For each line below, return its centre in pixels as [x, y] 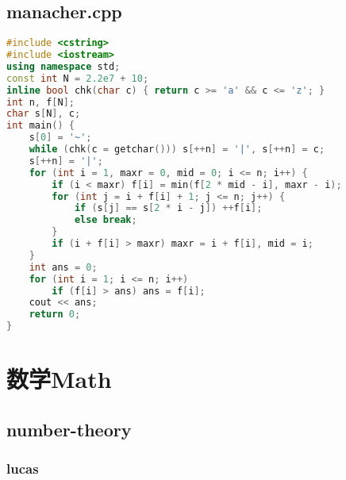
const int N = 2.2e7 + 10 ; [78, 78]
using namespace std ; [63, 66]
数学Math [59, 379]
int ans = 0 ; [63, 267]
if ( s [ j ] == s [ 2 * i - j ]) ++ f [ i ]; [168, 208]
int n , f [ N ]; [40, 102]
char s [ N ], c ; [44, 114]
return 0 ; [55, 315]
